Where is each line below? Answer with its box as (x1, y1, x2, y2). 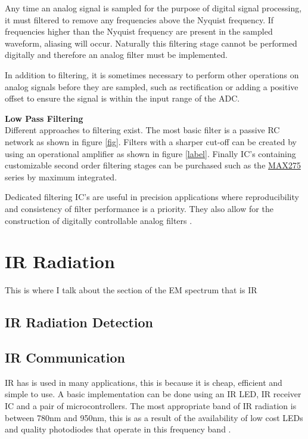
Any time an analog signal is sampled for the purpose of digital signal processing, (5, 2, 302, 14)
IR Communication (5, 348, 125, 366)
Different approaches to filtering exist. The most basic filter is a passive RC (5, 124, 280, 136)
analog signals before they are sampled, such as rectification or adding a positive (5, 80, 298, 93)
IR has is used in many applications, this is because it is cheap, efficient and (5, 376, 282, 388)
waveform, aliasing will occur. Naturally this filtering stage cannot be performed (5, 36, 297, 49)
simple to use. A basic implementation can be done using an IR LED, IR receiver (5, 388, 301, 400)
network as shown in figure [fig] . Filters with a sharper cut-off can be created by (5, 135, 297, 148)
